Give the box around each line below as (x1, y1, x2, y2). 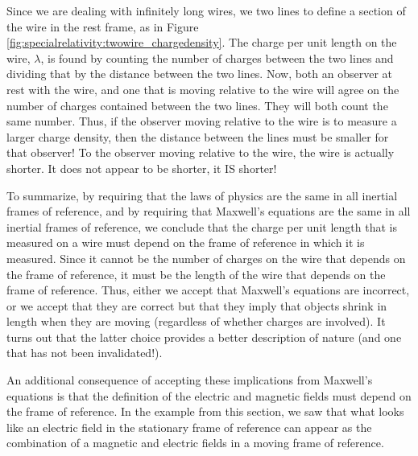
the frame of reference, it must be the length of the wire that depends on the (6, 265, 386, 282)
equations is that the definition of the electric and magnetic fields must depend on (6, 387, 412, 404)
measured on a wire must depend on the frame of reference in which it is (6, 234, 365, 251)
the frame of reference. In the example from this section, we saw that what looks (6, 403, 404, 420)
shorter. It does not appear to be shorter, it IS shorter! (6, 159, 277, 176)
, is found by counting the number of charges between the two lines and (40, 49, 394, 66)
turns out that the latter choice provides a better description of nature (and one (6, 328, 402, 345)
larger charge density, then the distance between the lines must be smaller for (6, 128, 389, 145)
